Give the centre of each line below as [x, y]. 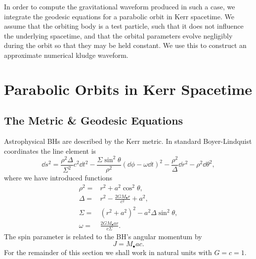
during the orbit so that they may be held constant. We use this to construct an [125, 45]
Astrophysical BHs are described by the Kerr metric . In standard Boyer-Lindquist [128, 141]
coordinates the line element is [50, 151]
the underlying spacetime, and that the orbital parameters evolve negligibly [118, 35]
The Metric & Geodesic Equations [94, 120]
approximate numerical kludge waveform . [66, 55]
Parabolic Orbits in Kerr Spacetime [128, 89]
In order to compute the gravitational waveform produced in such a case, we [120, 6]
